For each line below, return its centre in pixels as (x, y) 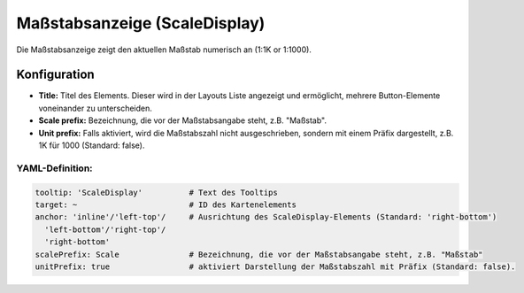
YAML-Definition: (54, 168)
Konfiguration (55, 75)
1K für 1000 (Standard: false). (92, 145)
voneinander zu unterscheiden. (95, 108)
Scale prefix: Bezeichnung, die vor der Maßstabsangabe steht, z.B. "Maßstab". (183, 120)
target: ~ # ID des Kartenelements (166, 204)
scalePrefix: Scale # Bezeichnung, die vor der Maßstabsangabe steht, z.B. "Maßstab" (259, 254)
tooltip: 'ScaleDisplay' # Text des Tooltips (156, 192)
